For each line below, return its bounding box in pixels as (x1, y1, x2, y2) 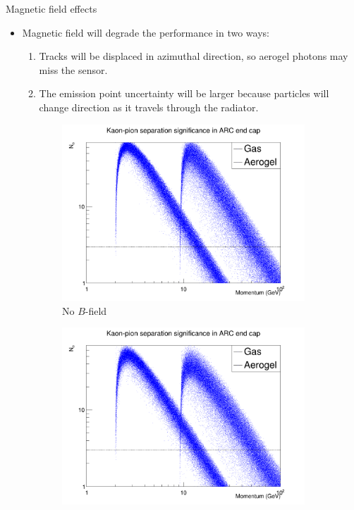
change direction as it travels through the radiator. (39, 99, 259, 114)
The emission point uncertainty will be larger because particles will (39, 86, 329, 101)
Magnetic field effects (6, 1, 97, 15)
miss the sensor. (39, 62, 108, 77)
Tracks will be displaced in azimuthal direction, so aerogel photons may (39, 49, 348, 63)
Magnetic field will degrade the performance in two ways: (22, 25, 269, 39)
